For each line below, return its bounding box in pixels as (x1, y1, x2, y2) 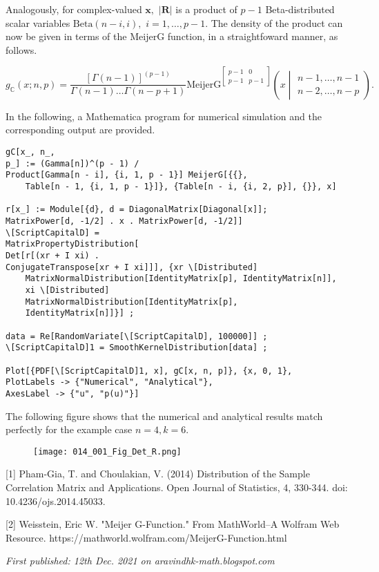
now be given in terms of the (6, 29, 127, 44)
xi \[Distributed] (25, 285, 110, 295)
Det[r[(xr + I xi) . (6, 250, 100, 260)
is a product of (175, 2, 237, 16)
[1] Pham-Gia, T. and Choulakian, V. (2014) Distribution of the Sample (6, 466, 310, 481)
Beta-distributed (265, 2, 335, 16)
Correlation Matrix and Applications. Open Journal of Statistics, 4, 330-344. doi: (6, 479, 348, 494)
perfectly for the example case (6, 422, 133, 437)
